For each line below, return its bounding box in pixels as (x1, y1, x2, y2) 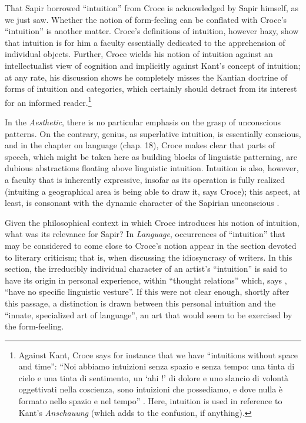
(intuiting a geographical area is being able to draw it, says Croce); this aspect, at (5, 185, 301, 197)
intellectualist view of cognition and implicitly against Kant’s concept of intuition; (5, 59, 301, 71)
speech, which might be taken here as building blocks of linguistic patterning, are (5, 150, 298, 162)
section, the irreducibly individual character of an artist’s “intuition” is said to (5, 262, 288, 275)
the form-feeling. (5, 320, 64, 332)
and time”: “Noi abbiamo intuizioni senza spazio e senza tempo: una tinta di (18, 360, 295, 372)
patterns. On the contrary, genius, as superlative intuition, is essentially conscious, (5, 127, 301, 139)
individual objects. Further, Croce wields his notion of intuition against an (5, 48, 273, 60)
